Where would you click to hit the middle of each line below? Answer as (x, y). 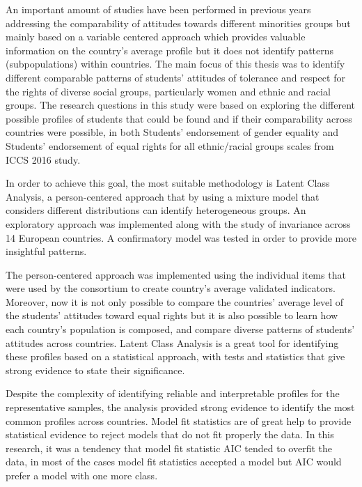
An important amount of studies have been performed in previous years (158, 9)
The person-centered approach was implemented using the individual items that (176, 274)
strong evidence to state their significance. (95, 370)
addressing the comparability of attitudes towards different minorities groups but (178, 23)
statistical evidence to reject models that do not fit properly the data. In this (170, 434)
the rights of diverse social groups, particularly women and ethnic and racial (168, 91)
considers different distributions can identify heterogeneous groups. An (156, 210)
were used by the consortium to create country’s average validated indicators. (171, 288)
